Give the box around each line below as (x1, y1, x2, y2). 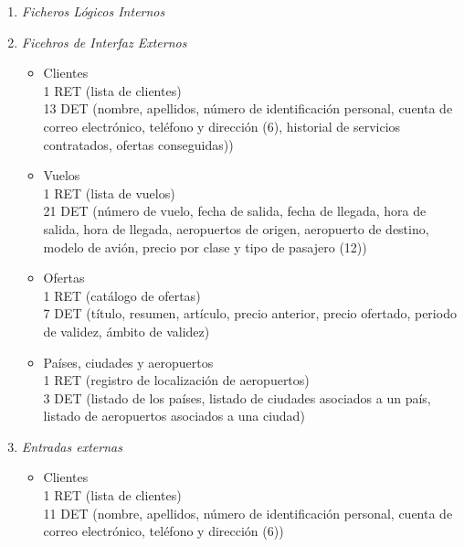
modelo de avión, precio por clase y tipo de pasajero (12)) (43, 237, 367, 256)
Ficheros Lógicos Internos (21, 2, 165, 20)
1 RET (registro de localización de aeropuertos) (43, 370, 310, 390)
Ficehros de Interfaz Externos (21, 32, 187, 51)
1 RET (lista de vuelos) (43, 183, 175, 202)
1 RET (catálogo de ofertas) (43, 285, 201, 305)
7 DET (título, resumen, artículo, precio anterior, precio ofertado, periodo (43, 304, 457, 323)
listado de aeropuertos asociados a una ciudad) (43, 406, 305, 425)
